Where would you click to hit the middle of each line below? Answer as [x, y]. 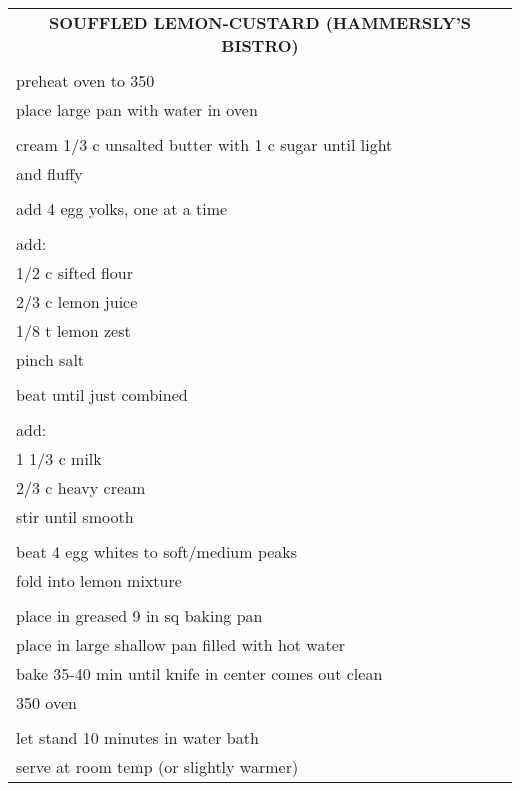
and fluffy [49, 173]
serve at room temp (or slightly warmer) [157, 766]
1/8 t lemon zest [73, 330]
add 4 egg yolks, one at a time [122, 208]
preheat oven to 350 [85, 80]
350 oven [46, 702]
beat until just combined [102, 394]
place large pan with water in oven [137, 109]
